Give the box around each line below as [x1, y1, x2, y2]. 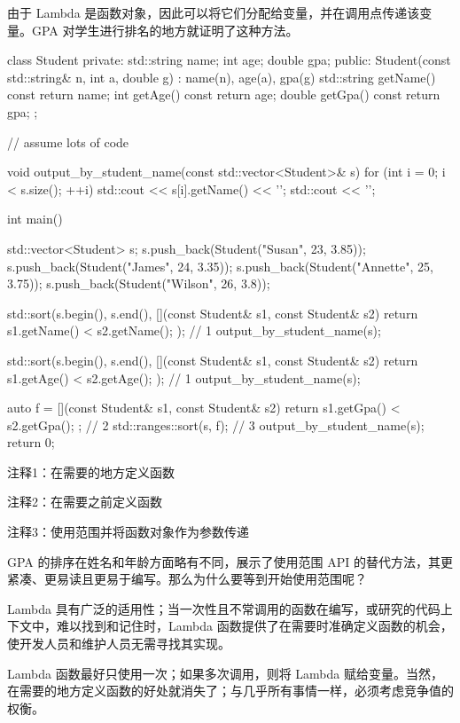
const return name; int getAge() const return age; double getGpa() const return [7, 85, 441, 104]
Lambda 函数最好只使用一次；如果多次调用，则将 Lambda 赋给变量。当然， [7, 664, 443, 682]
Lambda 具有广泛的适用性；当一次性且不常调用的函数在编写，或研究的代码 [7, 599, 441, 617]
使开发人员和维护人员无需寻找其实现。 [7, 634, 230, 653]
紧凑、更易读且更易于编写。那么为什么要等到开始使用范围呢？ [7, 570, 367, 588]
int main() [7, 209, 63, 228]
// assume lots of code [7, 132, 129, 151]
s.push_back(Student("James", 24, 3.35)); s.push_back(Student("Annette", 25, [7, 256, 433, 275]
